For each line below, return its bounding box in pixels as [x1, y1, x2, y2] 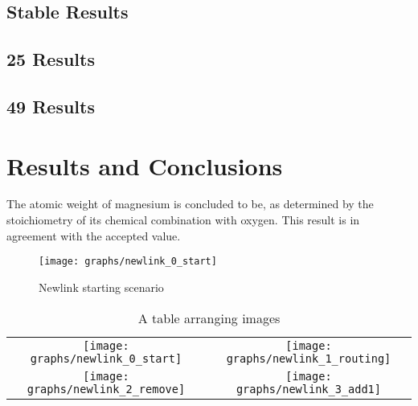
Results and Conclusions [6, 149, 283, 182]
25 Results [6, 47, 95, 72]
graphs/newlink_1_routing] [226, 351, 391, 365]
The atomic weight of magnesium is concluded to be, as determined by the [6, 195, 374, 212]
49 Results [6, 93, 95, 118]
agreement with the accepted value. [6, 227, 181, 244]
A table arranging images [137, 308, 281, 327]
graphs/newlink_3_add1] [236, 382, 381, 396]
